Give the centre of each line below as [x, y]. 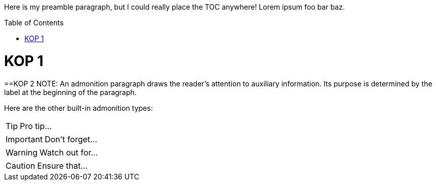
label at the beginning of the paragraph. [70, 92]
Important [24, 139]
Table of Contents [34, 23]
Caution [21, 165]
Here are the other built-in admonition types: [79, 108]
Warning [22, 152]
